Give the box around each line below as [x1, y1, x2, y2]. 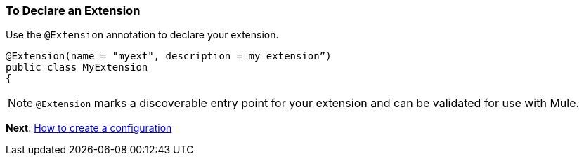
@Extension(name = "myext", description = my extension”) [6, 50, 332, 62]
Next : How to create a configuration [6, 122, 172, 134]
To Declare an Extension [6, 3, 141, 17]
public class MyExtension [6, 62, 148, 73]
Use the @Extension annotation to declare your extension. [6, 29, 279, 41]
